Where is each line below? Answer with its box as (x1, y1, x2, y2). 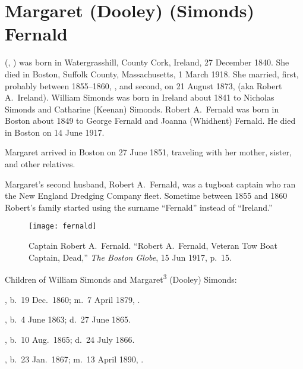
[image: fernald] (29, 222, 97, 231)
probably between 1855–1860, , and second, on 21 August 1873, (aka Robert (5, 79, 282, 92)
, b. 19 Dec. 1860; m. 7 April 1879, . (5, 293, 140, 305)
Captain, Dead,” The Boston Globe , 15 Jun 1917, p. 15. (29, 251, 232, 263)
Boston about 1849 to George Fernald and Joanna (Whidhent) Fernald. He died (5, 114, 296, 127)
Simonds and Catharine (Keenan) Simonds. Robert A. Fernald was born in (5, 102, 279, 115)
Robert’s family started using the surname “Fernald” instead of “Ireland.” (5, 201, 273, 213)
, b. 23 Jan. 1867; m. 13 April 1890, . (5, 353, 144, 365)
